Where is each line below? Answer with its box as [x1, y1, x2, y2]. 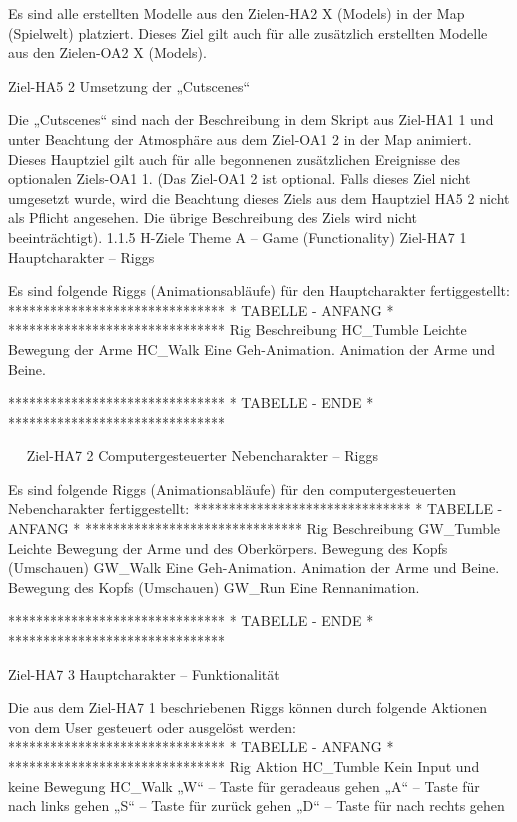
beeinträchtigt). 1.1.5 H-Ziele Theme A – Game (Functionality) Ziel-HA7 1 [8, 226, 467, 247]
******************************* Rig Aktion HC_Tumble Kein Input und [8, 756, 480, 776]
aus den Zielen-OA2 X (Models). [8, 42, 207, 63]
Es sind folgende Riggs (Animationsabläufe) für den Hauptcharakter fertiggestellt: [8, 280, 510, 301]
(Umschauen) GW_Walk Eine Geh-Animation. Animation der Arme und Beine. [8, 557, 500, 578]
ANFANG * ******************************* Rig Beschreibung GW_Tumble [8, 518, 501, 539]
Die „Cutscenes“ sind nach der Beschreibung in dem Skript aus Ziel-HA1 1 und [8, 109, 494, 130]
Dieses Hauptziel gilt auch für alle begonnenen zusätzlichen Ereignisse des [8, 148, 461, 169]
